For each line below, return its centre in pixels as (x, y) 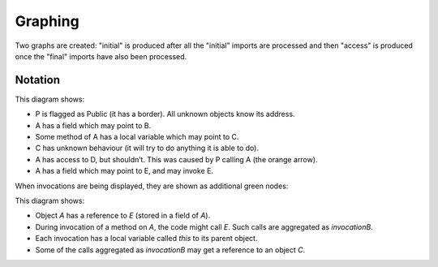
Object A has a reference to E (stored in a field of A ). (123, 216)
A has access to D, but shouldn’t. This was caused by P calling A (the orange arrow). (176, 159)
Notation (38, 80)
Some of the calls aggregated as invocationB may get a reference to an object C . (170, 250)
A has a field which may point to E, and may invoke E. (125, 171)
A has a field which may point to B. (93, 125)
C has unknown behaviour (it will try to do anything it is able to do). (147, 148)
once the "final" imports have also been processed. (101, 56)
